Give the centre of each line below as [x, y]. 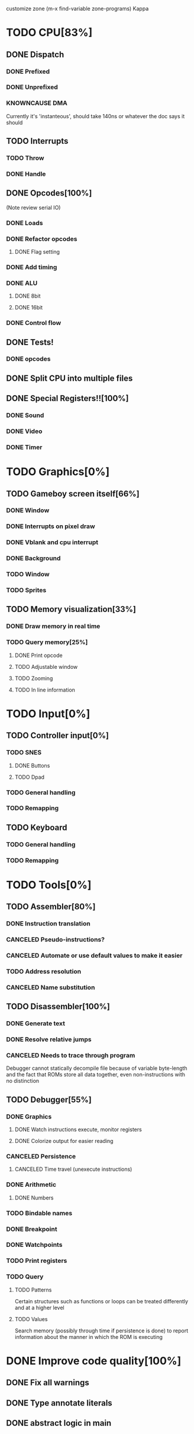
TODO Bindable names [39, 1213]
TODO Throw [25, 158]
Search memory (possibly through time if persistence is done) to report [101, 1331]
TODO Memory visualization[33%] [71, 609]
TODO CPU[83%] [49, 33]
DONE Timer [24, 447]
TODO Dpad [30, 777]
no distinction [23, 1081]
